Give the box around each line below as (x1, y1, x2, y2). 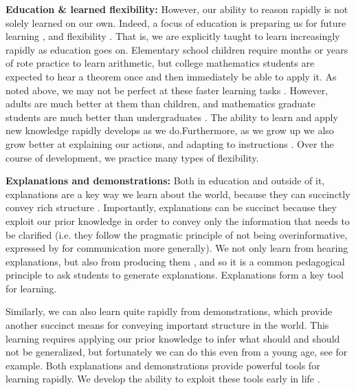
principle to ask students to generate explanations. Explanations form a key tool (5, 268, 344, 282)
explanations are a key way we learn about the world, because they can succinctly (5, 186, 351, 201)
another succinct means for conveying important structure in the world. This (5, 318, 329, 332)
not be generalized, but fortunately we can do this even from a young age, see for (5, 345, 348, 359)
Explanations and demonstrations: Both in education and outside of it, (5, 173, 325, 188)
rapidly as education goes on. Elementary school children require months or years (5, 42, 348, 56)
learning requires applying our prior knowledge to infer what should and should (5, 331, 340, 345)
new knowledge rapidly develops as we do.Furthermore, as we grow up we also (5, 123, 334, 138)
